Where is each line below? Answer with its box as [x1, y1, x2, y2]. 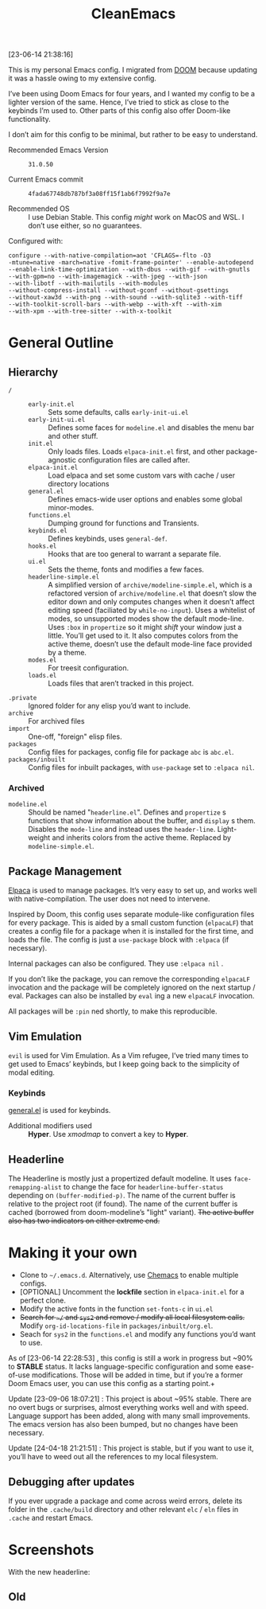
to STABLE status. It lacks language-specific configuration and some [8, 1362, 234, 1372]
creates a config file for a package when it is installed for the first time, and [8, 927, 254, 936]
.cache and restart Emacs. [8, 1513, 94, 1522]
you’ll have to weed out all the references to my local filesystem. [8, 1452, 218, 1462]
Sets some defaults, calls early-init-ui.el [48, 408, 189, 417]
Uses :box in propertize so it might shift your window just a [48, 623, 242, 632]
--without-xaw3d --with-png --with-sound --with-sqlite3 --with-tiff [8, 294, 244, 302]
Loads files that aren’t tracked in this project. [48, 678, 195, 689]
